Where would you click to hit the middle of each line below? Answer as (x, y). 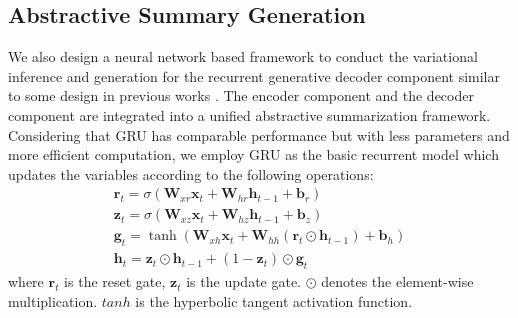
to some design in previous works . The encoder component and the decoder (241, 95)
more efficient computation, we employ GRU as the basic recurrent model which (253, 154)
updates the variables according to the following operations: (191, 173)
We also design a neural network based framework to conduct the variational (243, 56)
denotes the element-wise (397, 281)
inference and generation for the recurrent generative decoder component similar (254, 75)
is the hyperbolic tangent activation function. (274, 300)
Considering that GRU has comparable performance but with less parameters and (259, 134)
